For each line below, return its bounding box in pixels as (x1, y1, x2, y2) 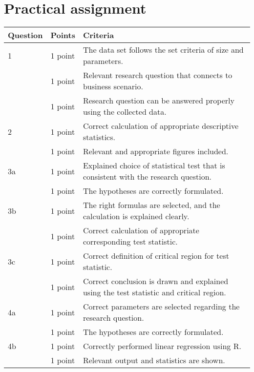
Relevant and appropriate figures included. (83, 145, 229, 157)
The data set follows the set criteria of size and (83, 44, 244, 56)
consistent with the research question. (83, 171, 212, 183)
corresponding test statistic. (83, 236, 178, 248)
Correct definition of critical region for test (83, 250, 229, 262)
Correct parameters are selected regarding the (83, 301, 240, 312)
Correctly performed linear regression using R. (83, 340, 241, 352)
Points (50, 29, 75, 41)
